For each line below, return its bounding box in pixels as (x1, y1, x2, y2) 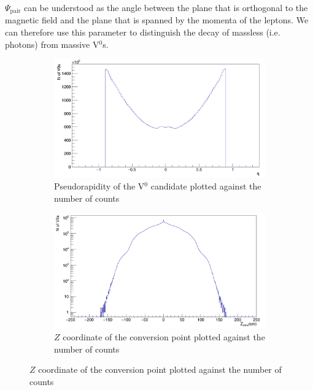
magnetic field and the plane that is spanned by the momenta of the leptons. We (5, 13, 309, 26)
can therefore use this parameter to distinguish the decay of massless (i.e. (5, 26, 280, 39)
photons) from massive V (5, 37, 99, 50)
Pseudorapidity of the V (54, 180, 145, 193)
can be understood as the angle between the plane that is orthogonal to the (23, 1, 308, 13)
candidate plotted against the (150, 180, 261, 193)
